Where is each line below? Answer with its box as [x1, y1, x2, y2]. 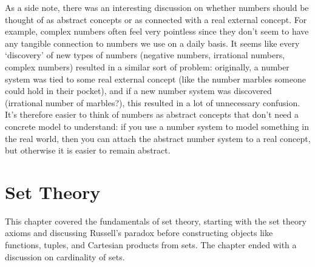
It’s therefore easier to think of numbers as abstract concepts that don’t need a [5, 108, 299, 121]
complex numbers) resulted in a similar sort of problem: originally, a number [5, 60, 290, 73]
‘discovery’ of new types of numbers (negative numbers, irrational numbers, [5, 49, 285, 61]
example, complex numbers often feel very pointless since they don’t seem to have [5, 25, 309, 38]
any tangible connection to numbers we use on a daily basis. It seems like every [5, 36, 300, 49]
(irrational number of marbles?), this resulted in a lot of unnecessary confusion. [5, 96, 300, 109]
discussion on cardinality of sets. [5, 250, 125, 263]
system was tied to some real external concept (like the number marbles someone [5, 72, 306, 85]
